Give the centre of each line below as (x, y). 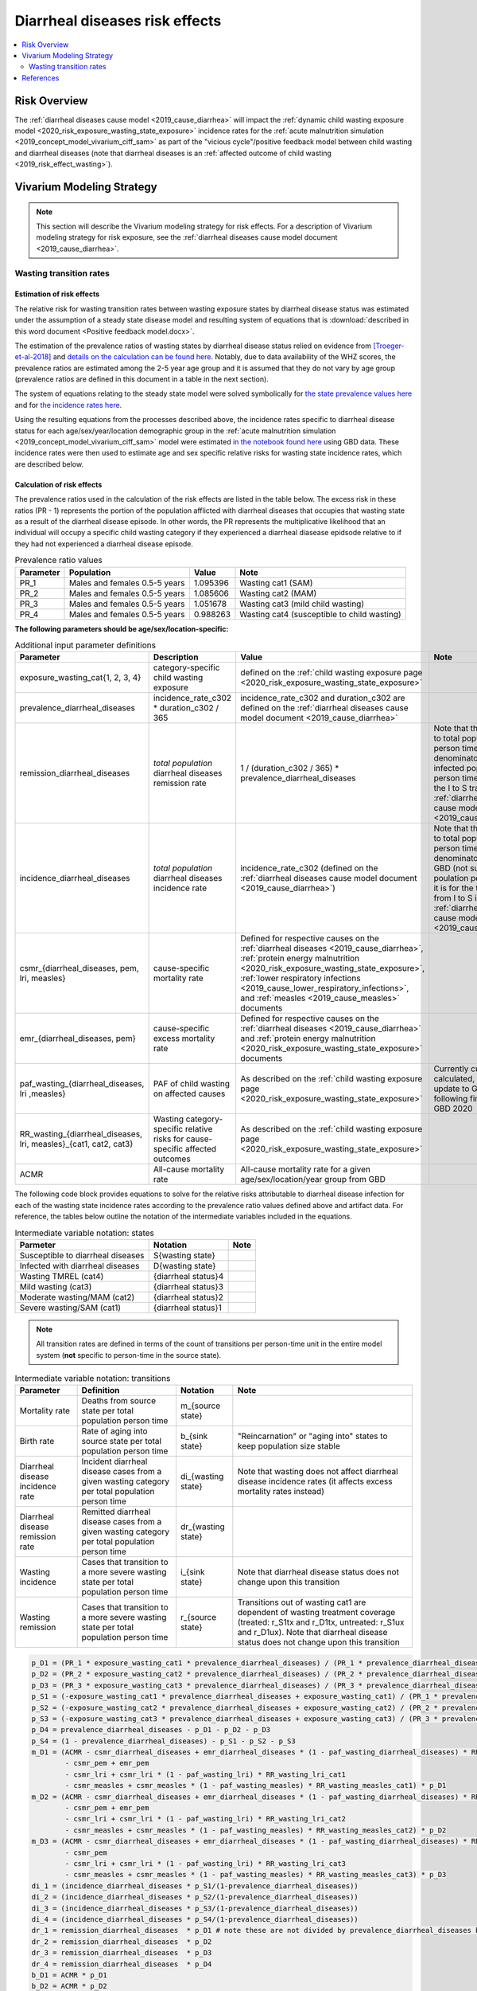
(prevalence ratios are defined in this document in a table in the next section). (142, 379)
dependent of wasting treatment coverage (316, 1613)
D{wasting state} (184, 1265)
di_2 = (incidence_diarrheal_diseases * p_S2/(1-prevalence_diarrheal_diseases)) (195, 1897)
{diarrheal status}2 (188, 1297)
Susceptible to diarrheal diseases (82, 1255)
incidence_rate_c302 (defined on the (309, 868)
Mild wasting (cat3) (56, 1286)
